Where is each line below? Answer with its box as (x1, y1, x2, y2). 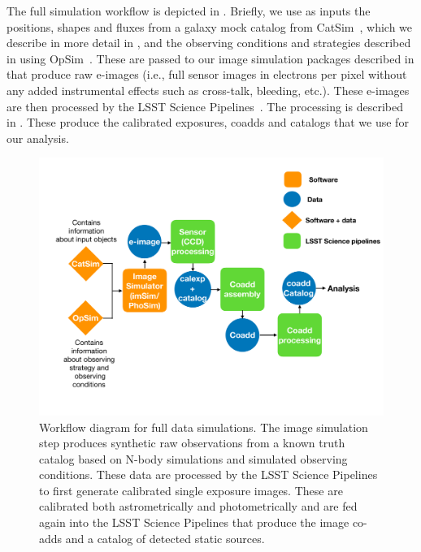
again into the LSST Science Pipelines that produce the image (39, 514, 349, 531)
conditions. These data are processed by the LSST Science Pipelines (39, 466, 378, 483)
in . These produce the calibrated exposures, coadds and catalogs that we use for (7, 114, 409, 131)
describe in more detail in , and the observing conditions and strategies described (7, 34, 411, 51)
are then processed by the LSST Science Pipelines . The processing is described (7, 97, 403, 114)
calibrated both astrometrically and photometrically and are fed (39, 498, 358, 515)
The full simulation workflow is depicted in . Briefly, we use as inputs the (7, 2, 371, 19)
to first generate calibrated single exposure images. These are (39, 481, 343, 498)
